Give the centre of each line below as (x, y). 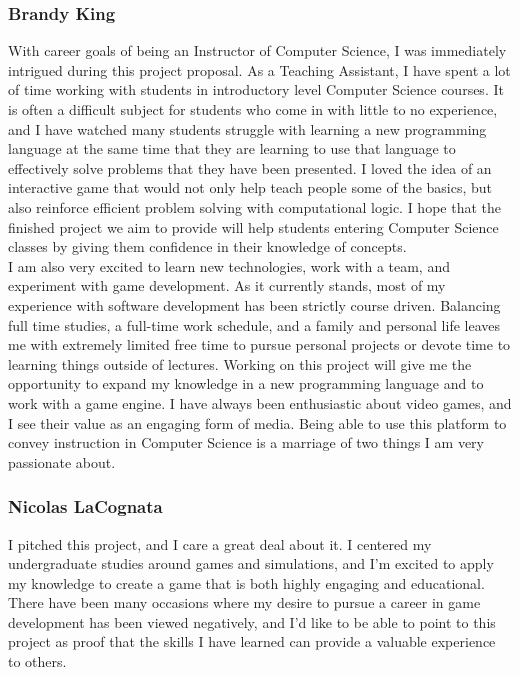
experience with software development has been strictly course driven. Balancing (254, 304)
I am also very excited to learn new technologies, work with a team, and (229, 265)
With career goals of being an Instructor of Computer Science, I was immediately (257, 50)
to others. (37, 661)
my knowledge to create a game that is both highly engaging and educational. (246, 582)
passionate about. (62, 461)
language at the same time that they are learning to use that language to (232, 148)
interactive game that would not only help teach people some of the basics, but (250, 187)
